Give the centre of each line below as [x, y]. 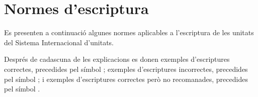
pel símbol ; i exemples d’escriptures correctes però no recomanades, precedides [126, 79]
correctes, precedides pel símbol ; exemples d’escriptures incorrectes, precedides [126, 69]
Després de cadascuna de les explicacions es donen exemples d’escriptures [117, 59]
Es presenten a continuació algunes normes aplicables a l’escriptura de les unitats [129, 32]
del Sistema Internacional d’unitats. [59, 42]
